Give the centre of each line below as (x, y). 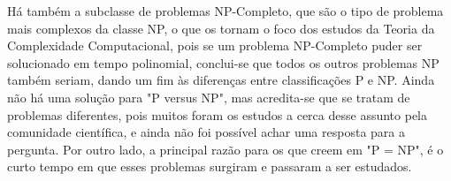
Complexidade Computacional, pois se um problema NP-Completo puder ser (215, 45)
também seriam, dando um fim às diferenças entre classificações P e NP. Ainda (221, 80)
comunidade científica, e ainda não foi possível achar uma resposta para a (206, 132)
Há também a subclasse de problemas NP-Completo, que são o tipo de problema (225, 11)
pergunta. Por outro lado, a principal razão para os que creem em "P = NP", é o (225, 149)
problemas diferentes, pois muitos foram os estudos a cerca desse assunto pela (217, 114)
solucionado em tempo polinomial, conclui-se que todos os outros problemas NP (223, 62)
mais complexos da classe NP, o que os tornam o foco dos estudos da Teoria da (221, 28)
